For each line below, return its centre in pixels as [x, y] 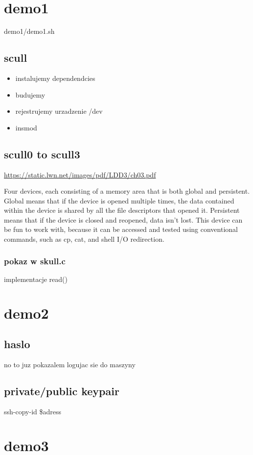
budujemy [30, 94]
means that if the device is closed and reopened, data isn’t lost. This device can [123, 219]
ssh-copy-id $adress [33, 411]
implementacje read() [36, 279]
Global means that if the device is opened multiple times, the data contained [119, 200]
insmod [26, 127]
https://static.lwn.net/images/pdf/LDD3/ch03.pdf [80, 174]
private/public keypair [62, 391]
